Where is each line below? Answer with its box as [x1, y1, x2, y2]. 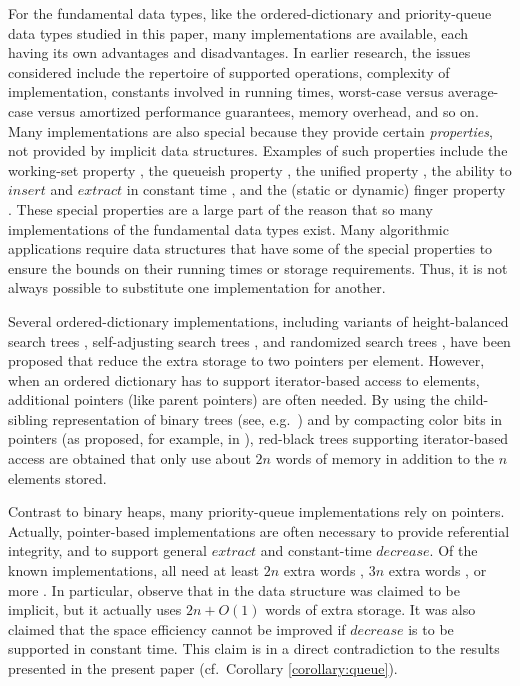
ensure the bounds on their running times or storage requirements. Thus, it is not [8, 257, 508, 278]
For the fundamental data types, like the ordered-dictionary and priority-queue [8, 3, 492, 23]
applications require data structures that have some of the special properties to [8, 238, 493, 259]
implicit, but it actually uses [8, 599, 182, 620]
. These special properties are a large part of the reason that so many [8, 198, 433, 219]
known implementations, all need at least [8, 560, 259, 581]
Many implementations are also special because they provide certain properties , [8, 120, 493, 141]
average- [448, 81, 499, 102]
